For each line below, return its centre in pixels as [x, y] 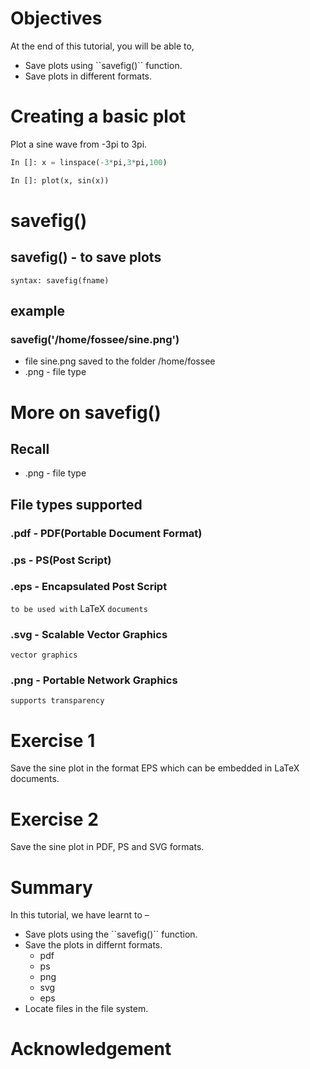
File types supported [76, 504]
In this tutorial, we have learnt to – [80, 915]
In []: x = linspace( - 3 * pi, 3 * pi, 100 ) [89, 162]
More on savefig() [86, 412]
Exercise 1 [53, 740]
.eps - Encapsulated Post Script [89, 587]
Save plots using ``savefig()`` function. [103, 65]
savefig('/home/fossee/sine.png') [95, 339]
